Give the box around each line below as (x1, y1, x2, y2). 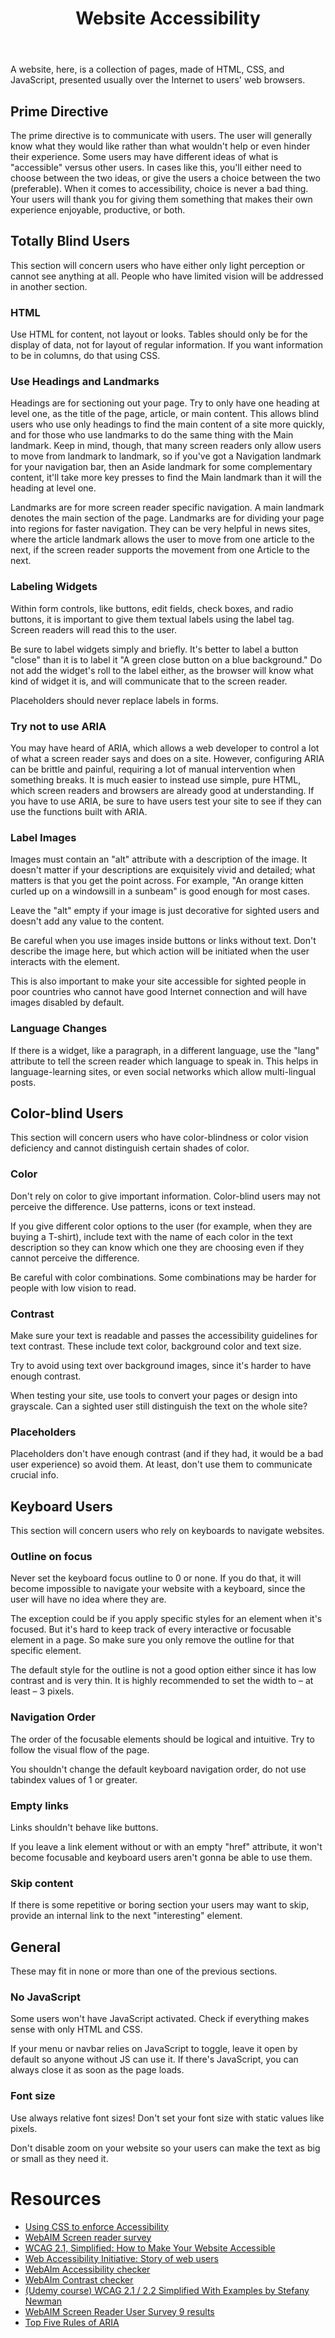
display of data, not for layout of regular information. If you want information (10, 339, 323, 351)
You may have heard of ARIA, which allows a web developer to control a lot (10, 742, 320, 754)
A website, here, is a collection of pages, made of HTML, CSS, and (10, 63, 285, 76)
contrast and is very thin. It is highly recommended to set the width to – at (10, 1675, 314, 1687)
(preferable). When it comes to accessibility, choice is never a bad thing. (10, 183, 309, 194)
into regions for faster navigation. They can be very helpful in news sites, (10, 523, 311, 535)
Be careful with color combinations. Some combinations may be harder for (10, 1271, 317, 1283)
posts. (10, 1076, 37, 1088)
